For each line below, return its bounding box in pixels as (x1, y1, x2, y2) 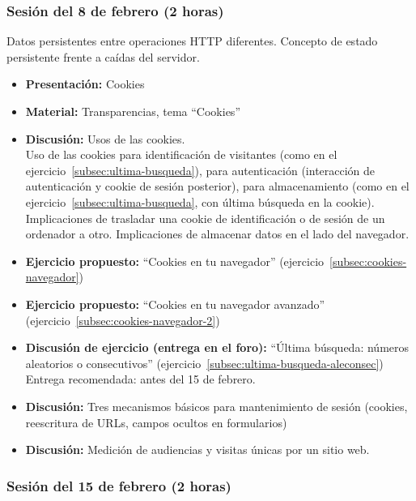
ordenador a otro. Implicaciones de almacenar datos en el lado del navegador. (25, 225, 410, 242)
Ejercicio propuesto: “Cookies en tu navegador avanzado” (25, 295, 325, 312)
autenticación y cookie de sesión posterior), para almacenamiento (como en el (25, 178, 410, 195)
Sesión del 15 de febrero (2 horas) (6, 475, 231, 495)
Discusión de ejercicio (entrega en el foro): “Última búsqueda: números (25, 339, 410, 356)
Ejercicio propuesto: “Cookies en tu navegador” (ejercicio (25, 252, 325, 269)
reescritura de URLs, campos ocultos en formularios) (25, 413, 287, 430)
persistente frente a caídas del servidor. (6, 48, 200, 65)
